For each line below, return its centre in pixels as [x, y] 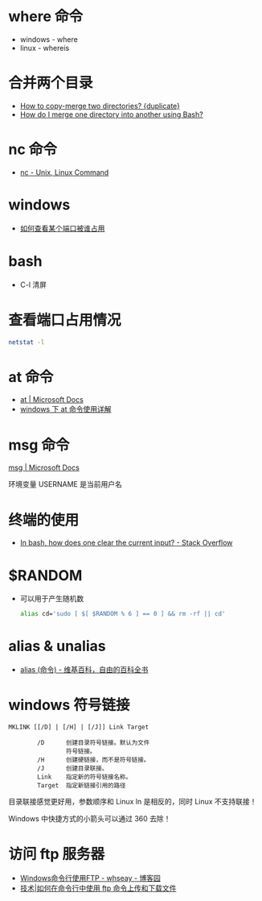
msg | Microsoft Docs [44, 467]
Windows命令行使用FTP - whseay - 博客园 [90, 878]
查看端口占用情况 [65, 320]
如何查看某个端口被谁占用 [62, 228]
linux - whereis [45, 48]
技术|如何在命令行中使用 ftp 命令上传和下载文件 [98, 888]
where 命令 [45, 17]
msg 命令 [39, 445]
